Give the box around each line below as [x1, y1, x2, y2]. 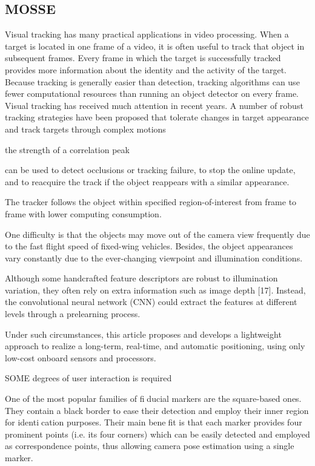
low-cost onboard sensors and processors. [5, 351, 156, 364]
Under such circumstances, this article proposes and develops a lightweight [5, 327, 282, 340]
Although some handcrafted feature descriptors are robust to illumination [5, 272, 278, 284]
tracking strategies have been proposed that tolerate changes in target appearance [5, 111, 309, 123]
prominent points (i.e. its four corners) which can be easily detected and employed [5, 427, 310, 440]
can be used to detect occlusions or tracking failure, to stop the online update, [5, 163, 296, 176]
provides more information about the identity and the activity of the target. [5, 63, 287, 76]
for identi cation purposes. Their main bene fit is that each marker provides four [5, 416, 302, 428]
